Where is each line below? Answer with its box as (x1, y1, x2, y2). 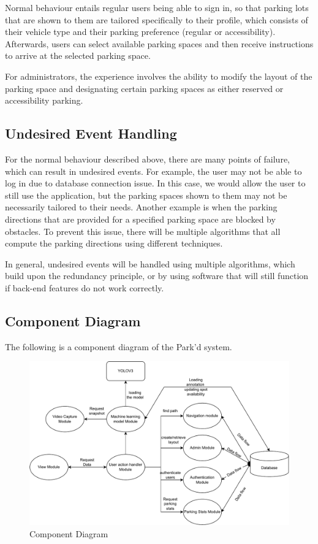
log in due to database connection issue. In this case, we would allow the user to (5, 177, 306, 190)
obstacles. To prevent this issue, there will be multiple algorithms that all (5, 224, 281, 237)
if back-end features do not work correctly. (5, 281, 164, 294)
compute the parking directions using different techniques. (5, 237, 223, 250)
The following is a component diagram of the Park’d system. (5, 340, 232, 353)
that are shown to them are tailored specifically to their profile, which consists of (5, 13, 308, 26)
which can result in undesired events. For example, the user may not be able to (5, 164, 302, 177)
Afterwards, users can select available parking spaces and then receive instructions (5, 37, 314, 50)
